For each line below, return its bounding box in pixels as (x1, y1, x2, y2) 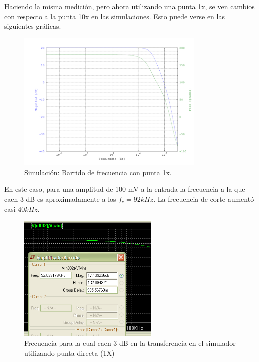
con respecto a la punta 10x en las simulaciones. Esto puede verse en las (4, 11, 225, 21)
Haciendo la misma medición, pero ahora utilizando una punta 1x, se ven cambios (4, 1, 255, 11)
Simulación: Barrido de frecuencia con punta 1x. (24, 167, 172, 177)
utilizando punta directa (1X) (24, 347, 115, 358)
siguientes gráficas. (4, 21, 61, 31)
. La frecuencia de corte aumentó (153, 193, 254, 204)
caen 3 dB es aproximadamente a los (4, 193, 116, 204)
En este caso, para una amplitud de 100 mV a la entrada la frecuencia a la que (4, 184, 245, 194)
